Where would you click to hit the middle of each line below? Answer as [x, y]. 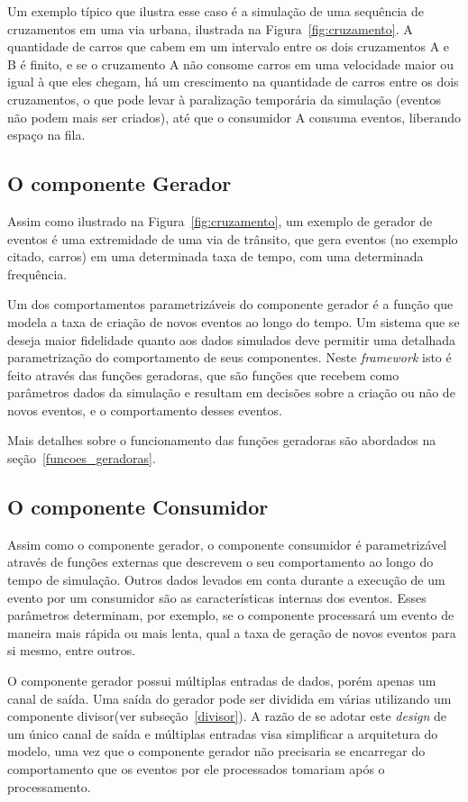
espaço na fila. [46, 135]
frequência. [37, 273]
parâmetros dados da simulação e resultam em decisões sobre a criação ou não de [231, 392]
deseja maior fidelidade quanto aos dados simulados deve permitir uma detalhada [232, 339]
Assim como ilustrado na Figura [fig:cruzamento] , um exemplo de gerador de [220, 220]
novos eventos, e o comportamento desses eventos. [145, 410]
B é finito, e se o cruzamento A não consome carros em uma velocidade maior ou [231, 64]
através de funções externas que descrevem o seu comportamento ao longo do [220, 562]
